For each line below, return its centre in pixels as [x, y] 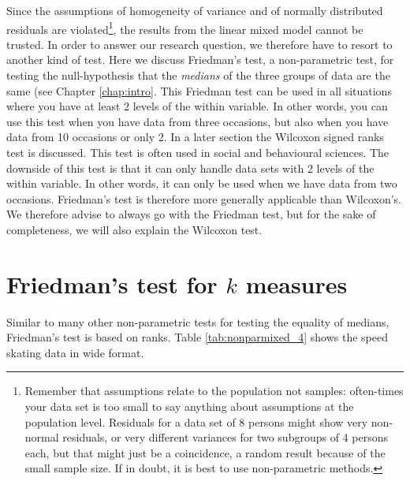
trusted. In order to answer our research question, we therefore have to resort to [199, 44]
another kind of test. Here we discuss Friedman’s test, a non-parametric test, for [200, 60]
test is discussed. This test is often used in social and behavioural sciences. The [198, 152]
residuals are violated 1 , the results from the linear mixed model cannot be [185, 28]
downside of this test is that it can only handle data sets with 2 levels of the [190, 168]
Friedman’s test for [112, 283]
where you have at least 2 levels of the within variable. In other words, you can [197, 106]
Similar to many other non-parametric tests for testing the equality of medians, [198, 321]
